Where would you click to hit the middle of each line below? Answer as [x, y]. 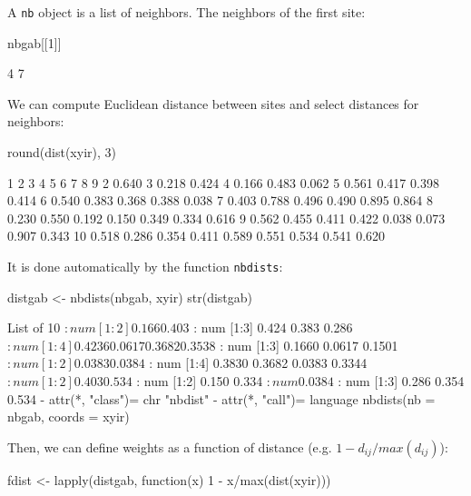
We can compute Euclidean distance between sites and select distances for [213, 103]
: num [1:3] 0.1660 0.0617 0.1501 [309, 345]
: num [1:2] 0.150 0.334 [200, 381]
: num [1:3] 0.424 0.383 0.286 [273, 327]
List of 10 [34, 327]
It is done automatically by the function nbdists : [145, 266]
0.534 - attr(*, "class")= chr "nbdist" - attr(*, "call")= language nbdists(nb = [221, 398]
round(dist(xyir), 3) [62, 152]
